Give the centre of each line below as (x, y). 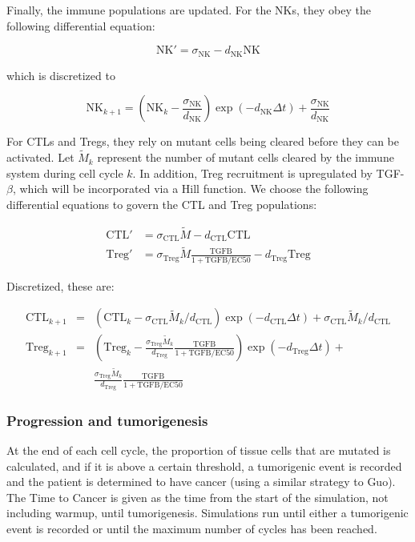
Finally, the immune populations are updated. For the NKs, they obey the (189, 10)
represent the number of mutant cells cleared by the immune (246, 157)
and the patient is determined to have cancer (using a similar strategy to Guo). (201, 482)
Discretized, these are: (60, 285)
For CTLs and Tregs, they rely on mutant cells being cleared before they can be (203, 141)
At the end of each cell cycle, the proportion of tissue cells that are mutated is (199, 450)
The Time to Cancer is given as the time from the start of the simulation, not (197, 497)
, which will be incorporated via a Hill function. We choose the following (190, 189)
